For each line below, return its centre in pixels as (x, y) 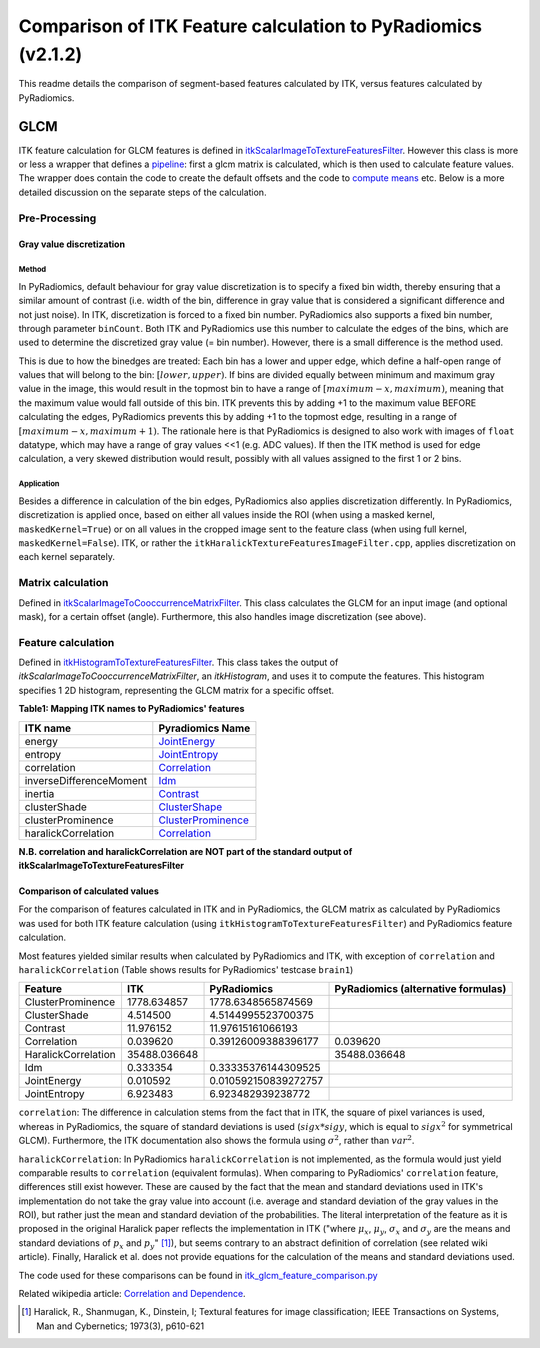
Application (39, 484)
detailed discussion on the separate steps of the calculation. (142, 192)
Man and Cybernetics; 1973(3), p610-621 (120, 1326)
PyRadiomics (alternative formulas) (420, 989)
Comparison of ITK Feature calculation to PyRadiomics (250, 26)
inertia (39, 793)
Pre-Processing (57, 218)
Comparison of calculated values (89, 891)
